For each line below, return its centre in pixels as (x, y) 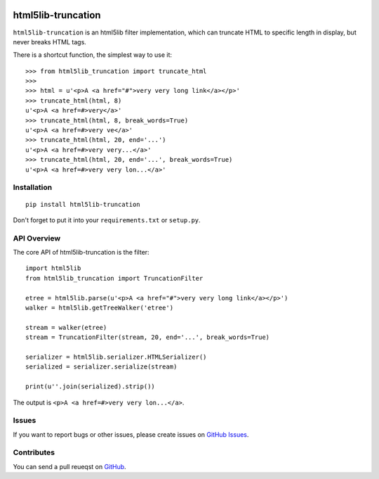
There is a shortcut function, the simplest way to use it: (92, 55)
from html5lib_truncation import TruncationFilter (114, 278)
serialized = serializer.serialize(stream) (101, 367)
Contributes (34, 452)
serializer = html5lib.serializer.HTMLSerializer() (116, 357)
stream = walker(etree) (66, 327)
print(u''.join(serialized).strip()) (91, 387)
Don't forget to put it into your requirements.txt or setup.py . (107, 220)
